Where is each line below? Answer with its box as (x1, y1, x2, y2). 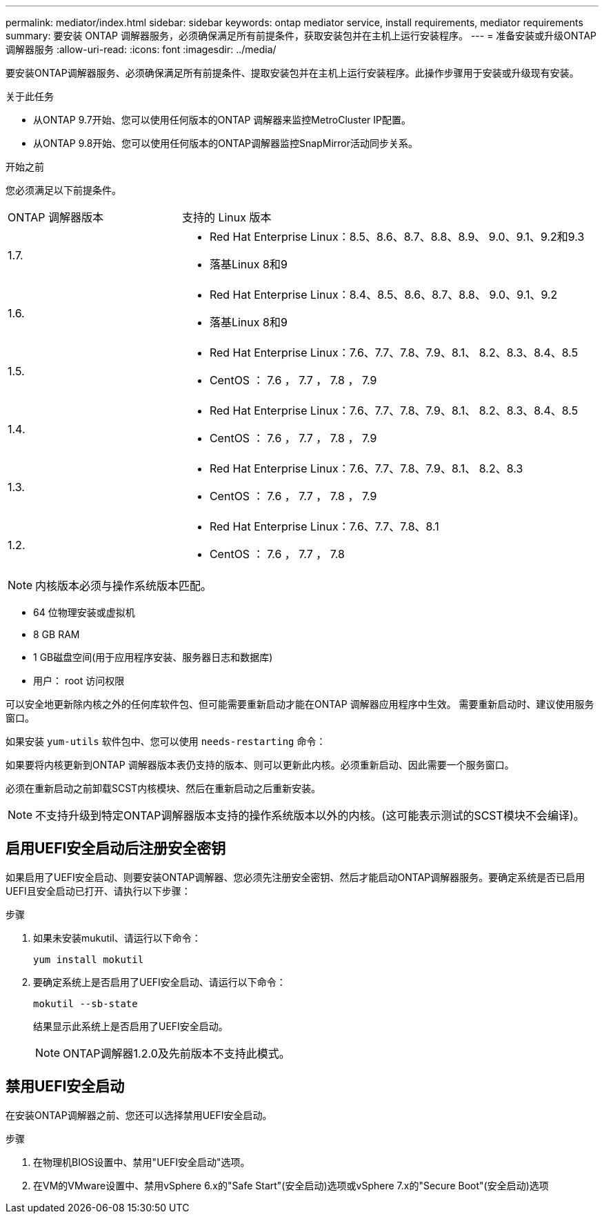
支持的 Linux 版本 (181, 210, 272, 224)
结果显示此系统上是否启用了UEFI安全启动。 (33, 1020, 228, 1032)
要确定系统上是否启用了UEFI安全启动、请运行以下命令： (33, 975, 286, 988)
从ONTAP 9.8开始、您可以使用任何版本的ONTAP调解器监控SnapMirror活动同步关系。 (33, 137, 418, 149)
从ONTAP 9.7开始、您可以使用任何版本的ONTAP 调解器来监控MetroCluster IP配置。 (33, 114, 411, 126)
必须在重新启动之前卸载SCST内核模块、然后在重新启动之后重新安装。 (6, 782, 321, 794)
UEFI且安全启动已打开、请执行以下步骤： (6, 884, 191, 897)
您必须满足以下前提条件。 (6, 184, 121, 196)
